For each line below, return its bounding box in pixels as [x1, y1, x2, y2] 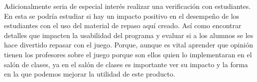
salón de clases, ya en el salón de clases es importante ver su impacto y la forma [4, 59, 248, 69]
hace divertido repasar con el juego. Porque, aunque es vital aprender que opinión [4, 40, 253, 50]
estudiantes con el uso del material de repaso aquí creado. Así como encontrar [4, 20, 242, 31]
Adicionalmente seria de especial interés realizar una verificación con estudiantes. [4, 1, 251, 11]
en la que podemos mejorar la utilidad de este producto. [4, 69, 175, 79]
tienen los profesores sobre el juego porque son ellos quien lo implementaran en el [4, 49, 252, 59]
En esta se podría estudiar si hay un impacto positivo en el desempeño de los [4, 10, 240, 21]
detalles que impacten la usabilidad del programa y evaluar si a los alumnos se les [4, 30, 254, 40]
